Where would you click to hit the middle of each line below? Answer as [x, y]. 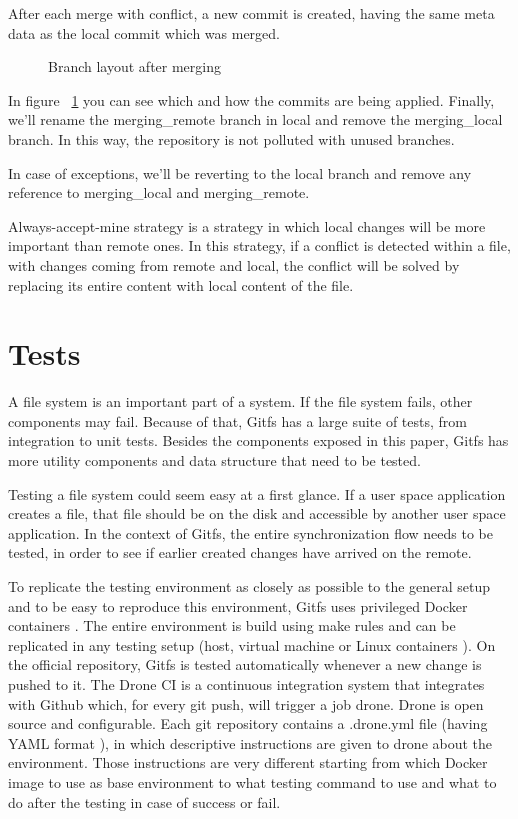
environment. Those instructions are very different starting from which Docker [248, 762]
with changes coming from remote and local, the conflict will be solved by [234, 264]
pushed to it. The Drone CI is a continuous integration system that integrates [246, 683]
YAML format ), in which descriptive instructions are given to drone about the [250, 742]
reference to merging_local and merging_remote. [159, 192]
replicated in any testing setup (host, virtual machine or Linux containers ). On [252, 644]
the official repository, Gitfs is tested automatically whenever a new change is [245, 664]
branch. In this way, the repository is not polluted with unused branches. [231, 138]
